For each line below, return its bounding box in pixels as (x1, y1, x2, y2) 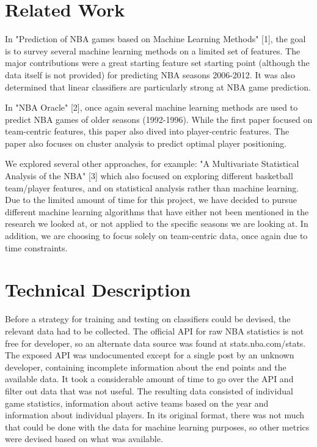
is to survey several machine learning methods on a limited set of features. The (5, 44, 301, 57)
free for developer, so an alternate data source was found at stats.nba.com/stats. (5, 336, 306, 349)
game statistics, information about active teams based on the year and (5, 396, 269, 409)
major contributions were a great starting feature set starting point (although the (5, 56, 310, 69)
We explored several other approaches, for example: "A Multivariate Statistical (5, 157, 299, 170)
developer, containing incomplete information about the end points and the (5, 360, 286, 373)
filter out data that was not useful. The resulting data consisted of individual (5, 384, 293, 397)
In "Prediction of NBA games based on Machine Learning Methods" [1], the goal (5, 32, 306, 45)
